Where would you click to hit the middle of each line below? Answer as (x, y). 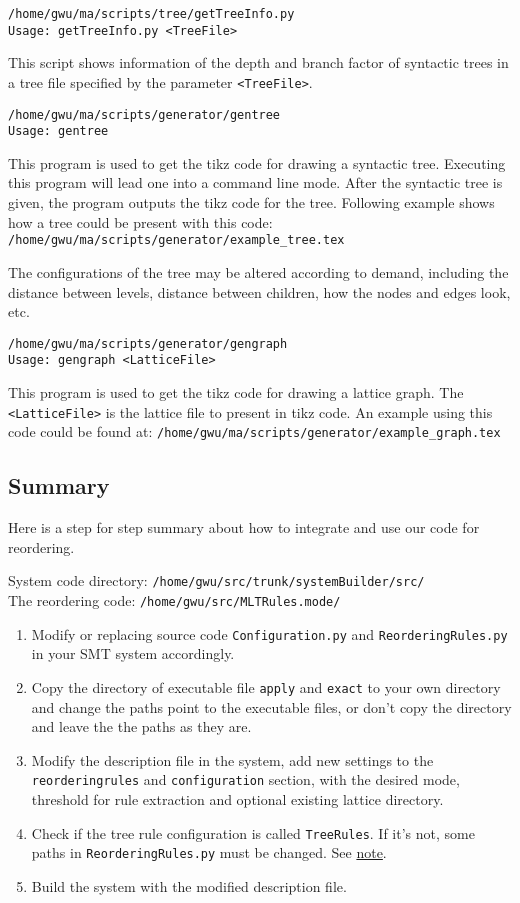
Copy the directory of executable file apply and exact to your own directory (266, 686)
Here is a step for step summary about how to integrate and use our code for (244, 527)
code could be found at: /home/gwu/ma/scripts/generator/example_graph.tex (254, 431)
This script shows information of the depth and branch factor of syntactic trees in (258, 62)
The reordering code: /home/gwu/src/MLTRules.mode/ (174, 599)
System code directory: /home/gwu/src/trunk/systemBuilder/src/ (216, 580)
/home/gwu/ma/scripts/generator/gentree (144, 114)
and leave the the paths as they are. (141, 726)
